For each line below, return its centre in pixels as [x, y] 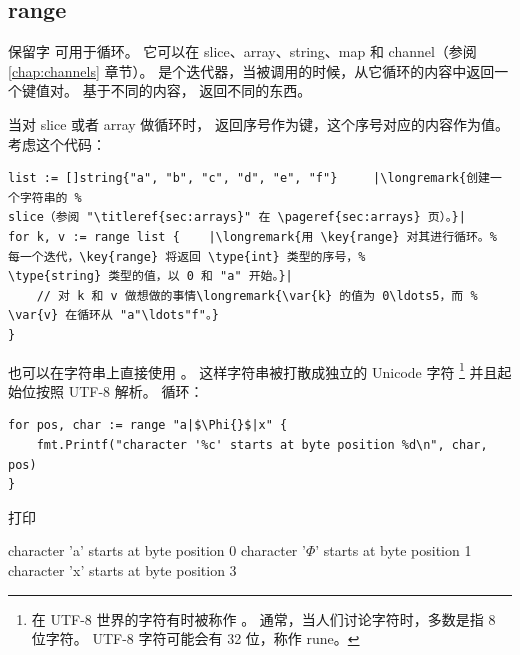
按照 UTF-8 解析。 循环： [119, 390]
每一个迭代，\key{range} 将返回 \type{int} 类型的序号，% [187, 256]
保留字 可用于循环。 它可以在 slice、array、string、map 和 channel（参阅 [242, 51]
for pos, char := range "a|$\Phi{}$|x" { [148, 425]
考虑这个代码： [57, 143]
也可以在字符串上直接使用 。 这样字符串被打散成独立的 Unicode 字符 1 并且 [253, 370]
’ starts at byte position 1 [393, 550]
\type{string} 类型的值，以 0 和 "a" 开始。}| [150, 276]
